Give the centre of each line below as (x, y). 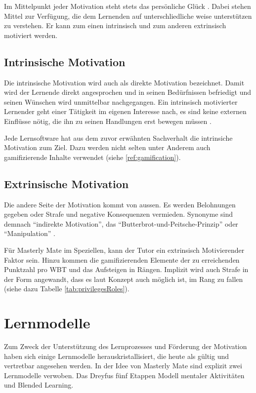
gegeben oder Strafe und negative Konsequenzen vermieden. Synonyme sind (119, 214)
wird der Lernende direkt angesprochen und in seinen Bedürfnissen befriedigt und (128, 92)
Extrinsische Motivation (66, 183)
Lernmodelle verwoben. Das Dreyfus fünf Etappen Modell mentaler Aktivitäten (124, 375)
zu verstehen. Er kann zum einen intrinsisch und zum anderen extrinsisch (115, 25)
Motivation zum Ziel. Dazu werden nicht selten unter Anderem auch (107, 147)
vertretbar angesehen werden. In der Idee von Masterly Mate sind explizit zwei (123, 366)
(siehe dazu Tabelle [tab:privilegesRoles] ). (67, 289)
